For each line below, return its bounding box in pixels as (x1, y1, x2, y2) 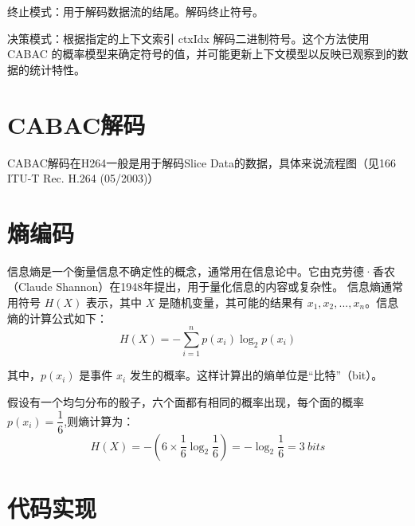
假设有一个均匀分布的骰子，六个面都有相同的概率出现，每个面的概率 (7, 393, 364, 410)
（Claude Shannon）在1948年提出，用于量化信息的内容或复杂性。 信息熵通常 (7, 278, 404, 295)
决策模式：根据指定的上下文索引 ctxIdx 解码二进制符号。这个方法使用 (7, 29, 370, 46)
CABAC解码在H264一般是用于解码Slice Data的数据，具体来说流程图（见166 (7, 154, 397, 171)
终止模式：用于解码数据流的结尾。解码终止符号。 (7, 3, 264, 19)
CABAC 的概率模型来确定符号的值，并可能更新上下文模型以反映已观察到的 (7, 45, 397, 62)
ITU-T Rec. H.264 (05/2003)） (7, 170, 159, 186)
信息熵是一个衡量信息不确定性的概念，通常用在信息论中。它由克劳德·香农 (7, 262, 395, 279)
